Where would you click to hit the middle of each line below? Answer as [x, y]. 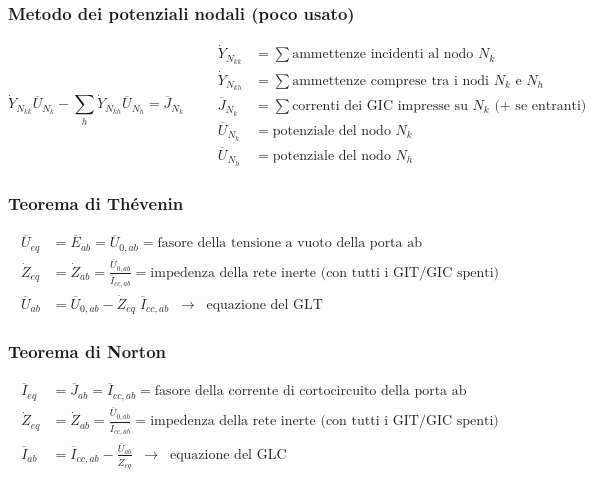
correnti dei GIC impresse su [380, 105]
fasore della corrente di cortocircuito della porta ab [310, 391]
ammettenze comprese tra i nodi [390, 80]
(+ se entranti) [540, 105]
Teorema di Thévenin [96, 202]
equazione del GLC [228, 454]
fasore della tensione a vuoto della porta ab [289, 243]
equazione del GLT [264, 304]
